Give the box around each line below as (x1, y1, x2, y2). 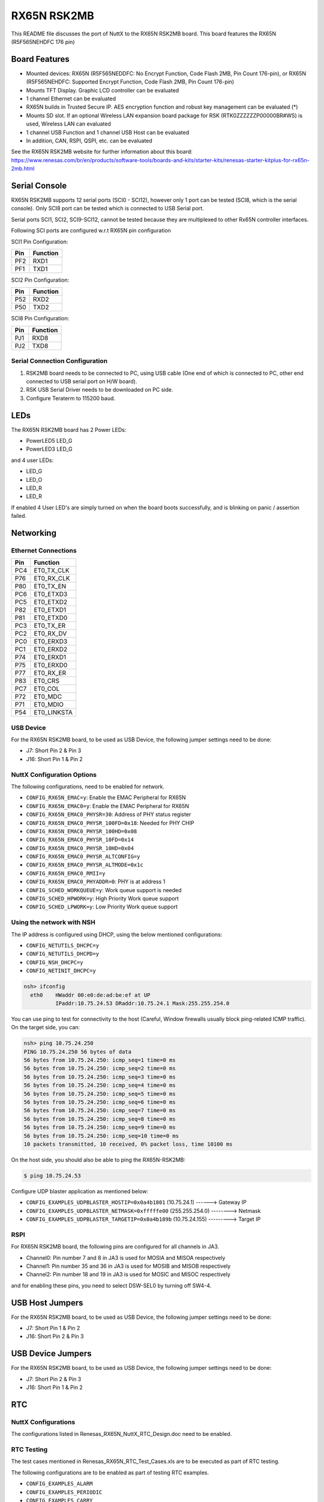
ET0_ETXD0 (34, 613, 68, 622)
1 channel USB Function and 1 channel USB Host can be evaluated (26, 129, 189, 136)
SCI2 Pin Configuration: (11, 276, 70, 284)
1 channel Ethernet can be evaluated (26, 95, 116, 102)
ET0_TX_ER (34, 622, 66, 630)
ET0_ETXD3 (34, 590, 68, 598)
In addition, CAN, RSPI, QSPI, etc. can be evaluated (26, 137, 152, 144)
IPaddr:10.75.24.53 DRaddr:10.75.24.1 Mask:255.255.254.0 (55, 1000, 230, 1006)
